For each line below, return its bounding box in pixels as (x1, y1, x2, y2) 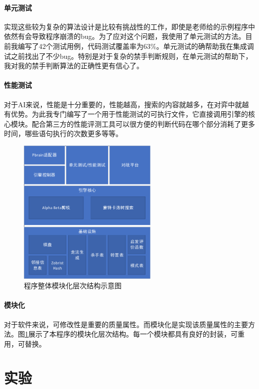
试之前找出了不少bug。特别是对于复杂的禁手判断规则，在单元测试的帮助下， (4, 50, 253, 61)
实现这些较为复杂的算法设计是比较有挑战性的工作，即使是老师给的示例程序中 (4, 21, 255, 31)
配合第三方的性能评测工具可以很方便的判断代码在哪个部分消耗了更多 (31, 118, 255, 129)
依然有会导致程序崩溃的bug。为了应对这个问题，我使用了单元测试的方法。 (4, 31, 246, 41)
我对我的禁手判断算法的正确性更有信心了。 (4, 60, 143, 71)
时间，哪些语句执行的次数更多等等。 (4, 128, 123, 139)
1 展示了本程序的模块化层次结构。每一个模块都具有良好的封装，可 (25, 329, 238, 339)
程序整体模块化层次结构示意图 (24, 280, 122, 291)
